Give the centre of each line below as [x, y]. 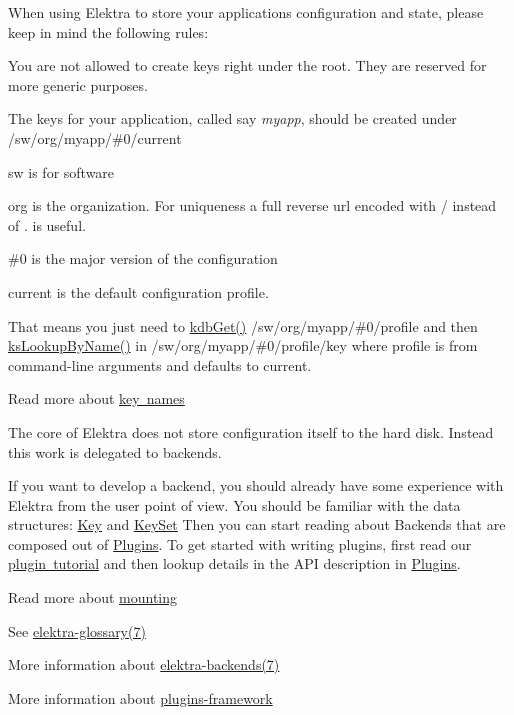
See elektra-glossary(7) [77, 630]
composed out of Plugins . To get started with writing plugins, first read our [240, 543]
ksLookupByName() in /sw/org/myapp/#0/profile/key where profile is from [243, 345]
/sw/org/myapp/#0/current [95, 137]
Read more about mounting [93, 597]
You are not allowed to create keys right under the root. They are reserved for [247, 65]
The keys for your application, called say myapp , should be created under [232, 118]
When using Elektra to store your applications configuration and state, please [246, 12]
